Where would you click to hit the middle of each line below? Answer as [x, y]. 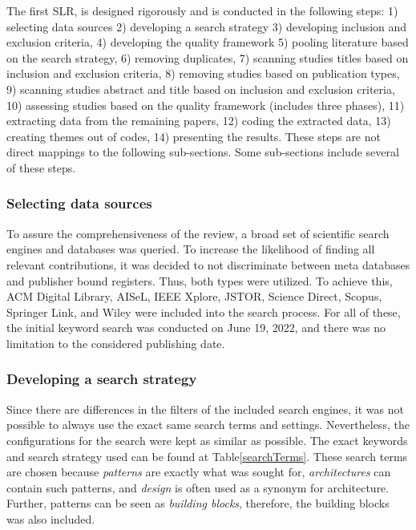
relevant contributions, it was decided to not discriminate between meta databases [208, 264]
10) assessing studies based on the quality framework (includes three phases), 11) [206, 105]
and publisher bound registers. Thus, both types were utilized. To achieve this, [200, 280]
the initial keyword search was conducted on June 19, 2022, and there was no [196, 328]
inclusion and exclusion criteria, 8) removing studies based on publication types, [203, 73]
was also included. [51, 518]
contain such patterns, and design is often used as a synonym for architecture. [198, 487]
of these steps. [41, 167]
